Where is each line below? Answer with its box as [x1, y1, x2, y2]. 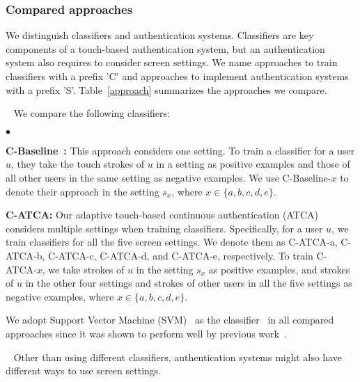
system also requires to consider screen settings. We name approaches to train [6, 55, 338, 70]
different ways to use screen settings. [6, 363, 162, 378]
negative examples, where [6, 289, 114, 303]
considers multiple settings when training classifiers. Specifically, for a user [6, 221, 323, 235]
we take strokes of [48, 262, 125, 276]
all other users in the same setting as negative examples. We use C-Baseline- [6, 170, 331, 184]
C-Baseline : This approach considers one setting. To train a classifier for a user [6, 143, 355, 157]
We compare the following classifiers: [13, 106, 170, 120]
